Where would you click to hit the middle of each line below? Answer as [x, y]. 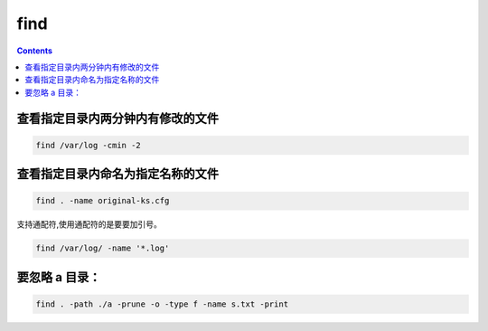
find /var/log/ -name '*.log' [103, 248]
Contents [35, 51]
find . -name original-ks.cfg [103, 201]
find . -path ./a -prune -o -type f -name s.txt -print [162, 304]
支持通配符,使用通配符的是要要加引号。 [89, 224]
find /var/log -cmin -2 [89, 145]
